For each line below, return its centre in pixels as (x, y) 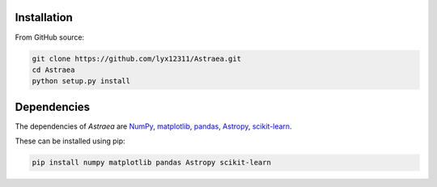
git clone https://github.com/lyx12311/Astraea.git (137, 58)
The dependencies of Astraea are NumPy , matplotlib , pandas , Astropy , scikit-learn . (153, 126)
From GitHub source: (50, 37)
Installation (44, 17)
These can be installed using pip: (70, 141)
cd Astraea (53, 70)
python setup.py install (81, 81)
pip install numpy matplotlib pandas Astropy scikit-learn (151, 163)
